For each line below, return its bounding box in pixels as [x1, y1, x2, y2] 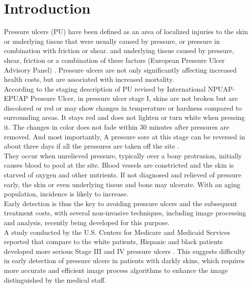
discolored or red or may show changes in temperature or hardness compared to [4, 102, 242, 113]
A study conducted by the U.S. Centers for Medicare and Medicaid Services [4, 227, 230, 237]
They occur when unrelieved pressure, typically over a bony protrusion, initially [4, 150, 242, 160]
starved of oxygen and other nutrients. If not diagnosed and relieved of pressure [4, 170, 242, 180]
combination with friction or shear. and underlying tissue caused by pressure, [4, 45, 234, 56]
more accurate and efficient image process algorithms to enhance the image [4, 265, 228, 275]
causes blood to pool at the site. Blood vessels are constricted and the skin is [4, 160, 234, 170]
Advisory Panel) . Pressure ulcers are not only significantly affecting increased [4, 64, 237, 75]
